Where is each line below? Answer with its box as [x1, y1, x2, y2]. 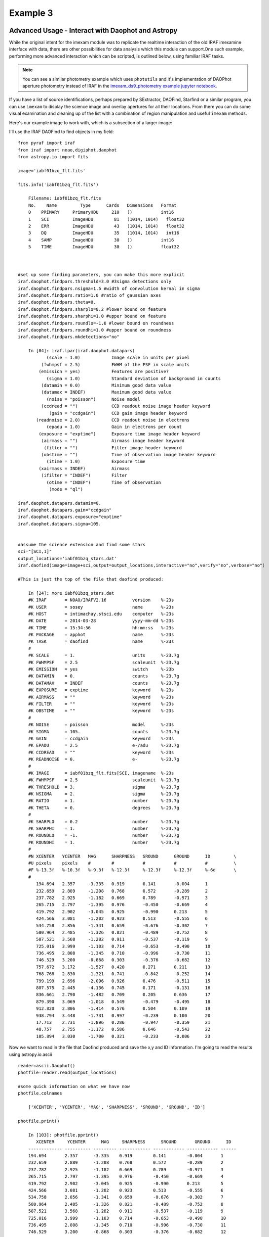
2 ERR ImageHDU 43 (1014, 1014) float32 [28, 223, 185, 229]
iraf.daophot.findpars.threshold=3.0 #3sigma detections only [18, 279, 172, 285]
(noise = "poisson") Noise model [46, 396, 141, 402]
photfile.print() [18, 1118, 60, 1124]
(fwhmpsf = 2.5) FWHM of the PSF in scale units [41, 362, 190, 367]
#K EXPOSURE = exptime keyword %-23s [28, 687, 174, 693]
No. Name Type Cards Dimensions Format [28, 202, 177, 208]
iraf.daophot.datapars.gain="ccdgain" [18, 507, 112, 513]
